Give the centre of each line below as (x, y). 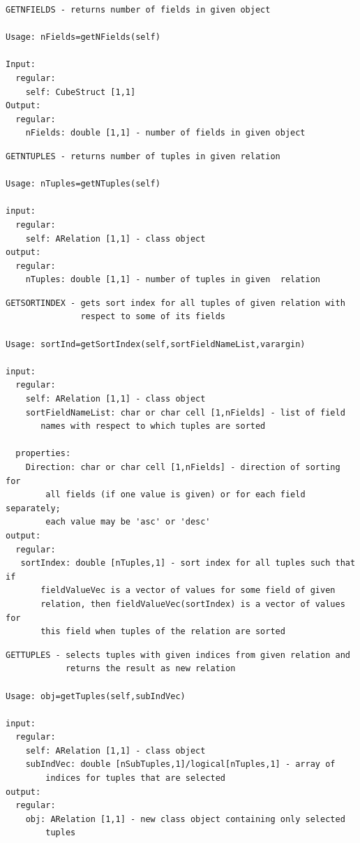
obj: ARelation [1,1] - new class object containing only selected (185, 819)
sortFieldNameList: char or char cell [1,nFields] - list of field (185, 412)
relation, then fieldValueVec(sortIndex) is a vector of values (193, 604)
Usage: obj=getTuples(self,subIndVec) (96, 696)
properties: (43, 454)
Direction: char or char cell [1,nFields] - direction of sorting (183, 467)
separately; (33, 508)
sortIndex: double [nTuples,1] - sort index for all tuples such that (188, 563)
